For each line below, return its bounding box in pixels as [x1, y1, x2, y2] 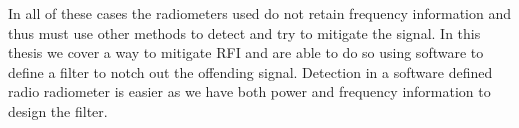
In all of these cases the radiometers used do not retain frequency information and [8, 3, 512, 23]
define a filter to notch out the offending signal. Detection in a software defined [8, 61, 493, 82]
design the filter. [8, 100, 108, 121]
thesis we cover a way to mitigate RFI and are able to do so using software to [8, 42, 484, 63]
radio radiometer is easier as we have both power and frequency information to [8, 81, 491, 102]
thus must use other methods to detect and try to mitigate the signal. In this [8, 22, 481, 43]
